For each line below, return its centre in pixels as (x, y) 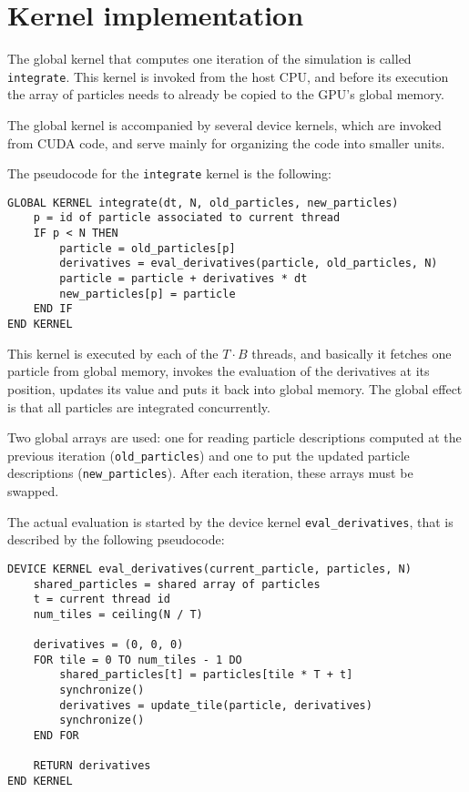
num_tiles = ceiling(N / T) (118, 614)
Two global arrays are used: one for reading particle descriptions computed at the (234, 437)
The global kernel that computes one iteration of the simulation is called (209, 59)
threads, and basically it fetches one (352, 353)
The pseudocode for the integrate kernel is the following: (169, 173)
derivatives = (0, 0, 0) (108, 645)
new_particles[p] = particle (148, 294)
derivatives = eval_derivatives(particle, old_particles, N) (249, 264)
